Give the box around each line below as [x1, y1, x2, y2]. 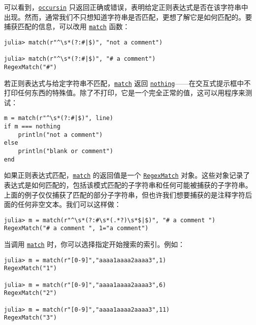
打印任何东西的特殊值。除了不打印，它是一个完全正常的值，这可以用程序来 [4, 87, 245, 98]
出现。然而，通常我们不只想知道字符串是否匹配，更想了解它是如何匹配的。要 [4, 11, 252, 22]
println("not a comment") [18, 131, 103, 138]
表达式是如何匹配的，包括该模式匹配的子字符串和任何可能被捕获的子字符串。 [4, 179, 252, 190]
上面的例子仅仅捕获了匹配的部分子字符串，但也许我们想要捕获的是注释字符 [4, 189, 245, 200]
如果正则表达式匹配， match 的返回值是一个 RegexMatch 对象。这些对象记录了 [4, 170, 250, 180]
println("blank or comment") [18, 148, 113, 155]
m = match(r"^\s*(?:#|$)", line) [4, 115, 113, 122]
